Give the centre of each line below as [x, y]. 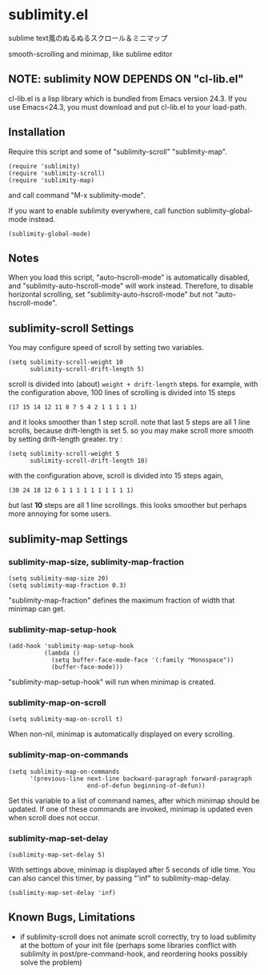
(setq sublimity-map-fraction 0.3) [68, 585]
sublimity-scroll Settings [71, 328]
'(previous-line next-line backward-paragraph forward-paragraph [140, 779]
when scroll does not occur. [54, 817]
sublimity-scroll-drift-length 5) [87, 369]
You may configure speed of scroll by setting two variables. [106, 348]
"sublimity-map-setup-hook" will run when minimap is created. [112, 682]
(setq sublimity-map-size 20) [59, 578]
